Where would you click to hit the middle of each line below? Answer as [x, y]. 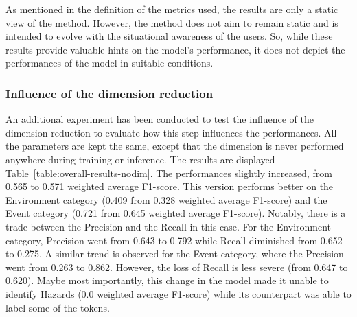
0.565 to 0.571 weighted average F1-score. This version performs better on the [170, 186]
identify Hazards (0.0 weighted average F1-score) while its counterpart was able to [178, 293]
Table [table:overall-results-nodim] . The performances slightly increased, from [169, 173]
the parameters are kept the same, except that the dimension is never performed [175, 146]
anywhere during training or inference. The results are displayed [140, 159]
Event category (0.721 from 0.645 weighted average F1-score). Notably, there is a [176, 213]
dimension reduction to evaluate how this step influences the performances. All [171, 132]
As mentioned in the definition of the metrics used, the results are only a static [172, 9]
